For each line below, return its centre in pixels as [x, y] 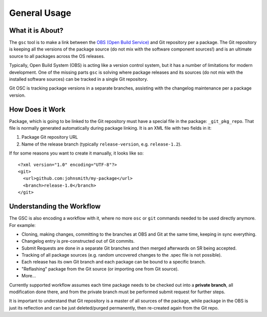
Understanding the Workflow [55, 206]
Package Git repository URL [50, 137]
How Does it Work [37, 109]
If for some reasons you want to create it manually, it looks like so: [76, 153]
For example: [22, 225]
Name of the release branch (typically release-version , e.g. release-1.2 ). [102, 144]
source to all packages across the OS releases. [57, 56]
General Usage [40, 13]
